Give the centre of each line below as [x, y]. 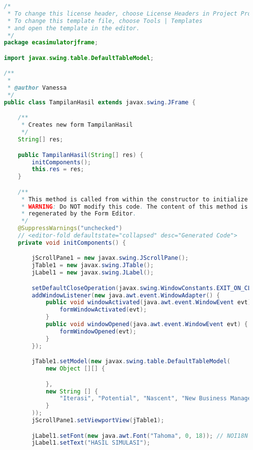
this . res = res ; [58, 169]
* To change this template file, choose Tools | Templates [105, 21]
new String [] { [72, 391]
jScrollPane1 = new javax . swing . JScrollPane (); [110, 258]
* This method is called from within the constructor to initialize [135, 199]
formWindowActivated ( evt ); [103, 310]
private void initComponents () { [72, 243]
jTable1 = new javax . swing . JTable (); [93, 265]
